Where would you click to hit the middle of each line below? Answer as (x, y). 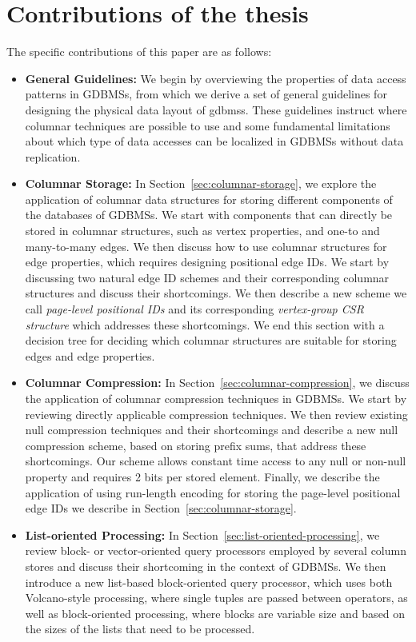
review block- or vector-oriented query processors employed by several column (216, 550)
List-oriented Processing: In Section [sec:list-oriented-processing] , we (202, 534)
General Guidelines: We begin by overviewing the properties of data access (216, 78)
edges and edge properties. (90, 355)
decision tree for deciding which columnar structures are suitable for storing (211, 340)
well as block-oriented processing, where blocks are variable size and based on (215, 613)
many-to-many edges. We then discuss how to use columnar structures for (206, 246)
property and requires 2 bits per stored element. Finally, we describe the (202, 476)
